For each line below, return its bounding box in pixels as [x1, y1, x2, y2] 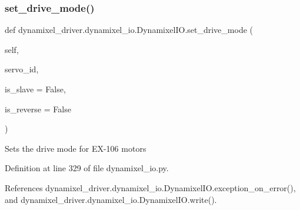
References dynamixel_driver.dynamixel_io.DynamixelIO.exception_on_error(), [5, 181, 296, 194]
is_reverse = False [5, 102, 71, 115]
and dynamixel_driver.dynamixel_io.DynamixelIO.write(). [5, 193, 217, 205]
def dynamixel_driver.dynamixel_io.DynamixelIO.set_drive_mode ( [5, 24, 254, 36]
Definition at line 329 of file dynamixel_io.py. [5, 162, 169, 174]
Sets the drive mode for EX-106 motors [5, 142, 146, 154]
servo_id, [5, 63, 39, 75]
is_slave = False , [5, 83, 66, 95]
